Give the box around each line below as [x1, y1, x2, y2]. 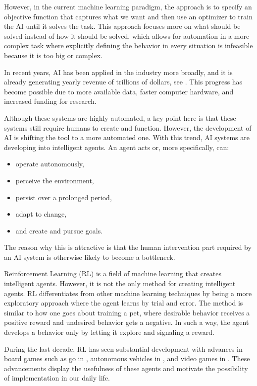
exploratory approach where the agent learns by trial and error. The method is [4, 298, 243, 308]
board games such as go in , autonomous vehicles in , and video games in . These [4, 353, 250, 364]
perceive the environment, [15, 175, 94, 185]
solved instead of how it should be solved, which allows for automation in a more [4, 30, 250, 41]
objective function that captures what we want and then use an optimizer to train [4, 11, 253, 21]
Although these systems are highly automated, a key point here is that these [4, 112, 236, 123]
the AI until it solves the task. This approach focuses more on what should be [4, 21, 241, 31]
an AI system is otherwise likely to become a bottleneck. [4, 251, 175, 262]
